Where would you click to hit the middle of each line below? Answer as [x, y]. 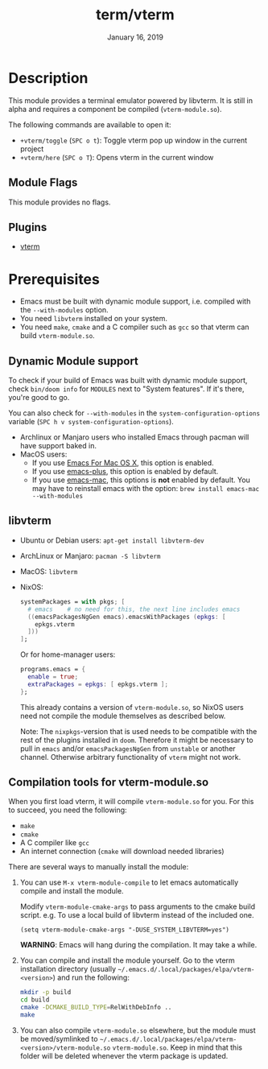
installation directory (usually [68, 969]
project [32, 149]
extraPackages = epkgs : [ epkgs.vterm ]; [98, 684]
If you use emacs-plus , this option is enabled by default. [125, 472]
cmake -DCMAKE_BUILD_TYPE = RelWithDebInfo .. [96, 1008]
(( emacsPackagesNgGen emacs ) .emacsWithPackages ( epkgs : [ [127, 617]
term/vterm [135, 15]
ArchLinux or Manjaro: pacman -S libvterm [90, 555]
